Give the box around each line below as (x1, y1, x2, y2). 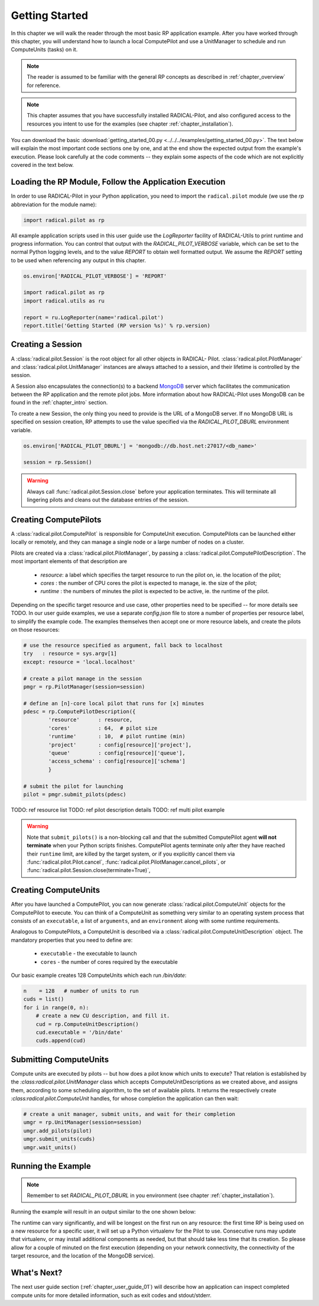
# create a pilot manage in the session (23, 675, 142, 682)
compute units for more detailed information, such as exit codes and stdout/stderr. (11, 1291, 212, 1299)
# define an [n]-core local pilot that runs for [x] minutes (23, 700, 204, 707)
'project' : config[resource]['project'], (48, 741, 192, 748)
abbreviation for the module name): (11, 201, 97, 208)
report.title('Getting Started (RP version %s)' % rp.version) (23, 323, 211, 329)
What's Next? (11, 1268, 63, 1278)
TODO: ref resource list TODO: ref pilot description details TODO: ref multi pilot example (11, 806, 225, 813)
